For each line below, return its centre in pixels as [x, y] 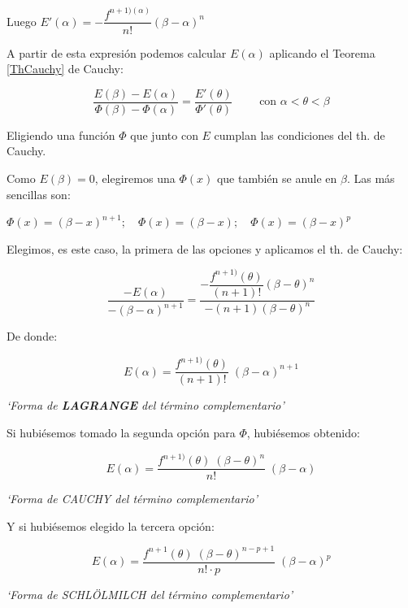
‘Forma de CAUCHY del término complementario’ [132, 499]
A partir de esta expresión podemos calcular [117, 52]
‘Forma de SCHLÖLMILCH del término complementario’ [150, 594]
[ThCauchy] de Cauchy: [65, 69]
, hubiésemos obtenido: [303, 433]
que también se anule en [277, 178]
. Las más [371, 178]
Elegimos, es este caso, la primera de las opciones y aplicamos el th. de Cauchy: [205, 248]
